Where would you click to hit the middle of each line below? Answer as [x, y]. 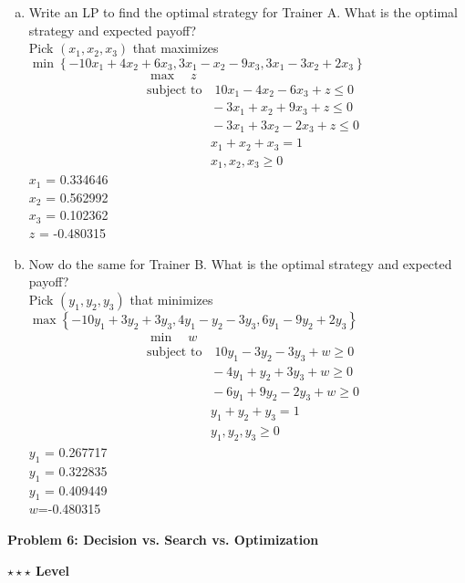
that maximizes [176, 48]
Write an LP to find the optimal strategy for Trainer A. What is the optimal [243, 12]
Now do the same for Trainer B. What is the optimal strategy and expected [240, 263]
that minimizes [171, 299]
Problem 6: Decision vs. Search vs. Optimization [163, 539]
